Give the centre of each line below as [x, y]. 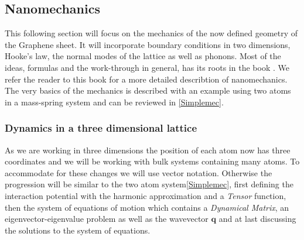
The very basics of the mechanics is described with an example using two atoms [148, 90]
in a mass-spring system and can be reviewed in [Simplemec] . [114, 102]
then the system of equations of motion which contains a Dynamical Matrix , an [147, 207]
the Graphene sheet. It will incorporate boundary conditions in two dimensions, [148, 44]
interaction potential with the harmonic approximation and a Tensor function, [146, 195]
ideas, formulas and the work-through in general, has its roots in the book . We [147, 67]
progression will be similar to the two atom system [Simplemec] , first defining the [149, 184]
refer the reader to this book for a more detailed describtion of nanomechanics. [146, 79]
